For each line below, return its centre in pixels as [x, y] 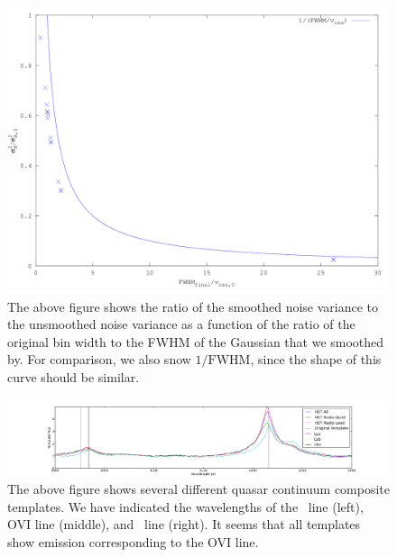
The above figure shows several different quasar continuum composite [199, 488]
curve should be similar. [74, 376]
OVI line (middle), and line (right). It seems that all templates [184, 524]
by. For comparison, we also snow [99, 359]
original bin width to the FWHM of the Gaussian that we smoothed [196, 341]
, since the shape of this [316, 359]
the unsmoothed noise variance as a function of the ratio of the [181, 324]
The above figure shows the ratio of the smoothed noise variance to [193, 306]
